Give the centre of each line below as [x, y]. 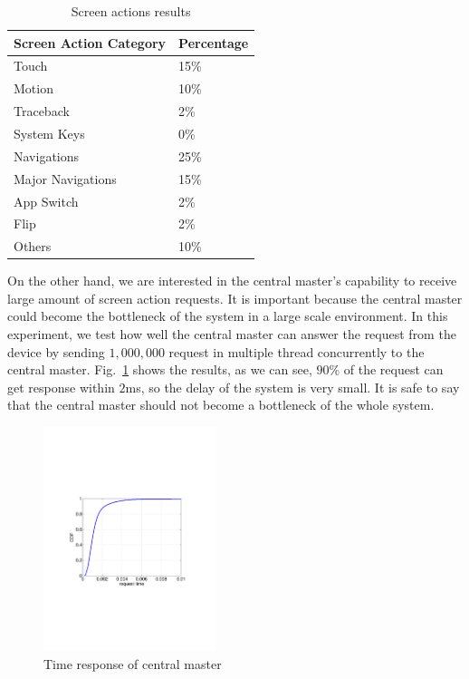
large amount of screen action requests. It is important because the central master [235, 298]
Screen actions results [131, 11]
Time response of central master [133, 663]
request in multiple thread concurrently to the [297, 351]
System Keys [49, 133]
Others [33, 246]
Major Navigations [65, 178]
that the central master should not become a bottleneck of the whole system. [221, 405]
